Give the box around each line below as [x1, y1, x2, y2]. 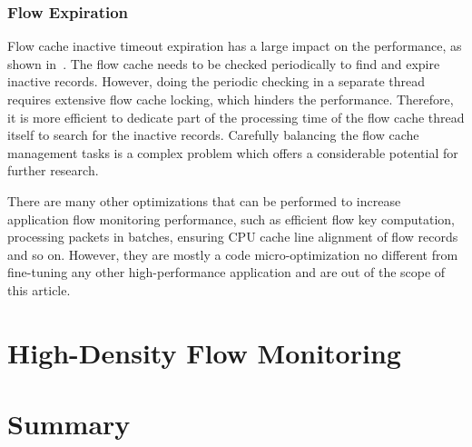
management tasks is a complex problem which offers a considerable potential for [7, 143, 458, 162]
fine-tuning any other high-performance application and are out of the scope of [7, 263, 446, 282]
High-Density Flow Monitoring [7, 333, 401, 371]
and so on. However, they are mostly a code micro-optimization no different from [7, 244, 458, 263]
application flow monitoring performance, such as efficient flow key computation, [7, 209, 455, 228]
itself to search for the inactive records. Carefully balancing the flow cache [7, 125, 419, 144]
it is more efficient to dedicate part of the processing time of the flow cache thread [7, 107, 465, 126]
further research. [7, 161, 99, 180]
